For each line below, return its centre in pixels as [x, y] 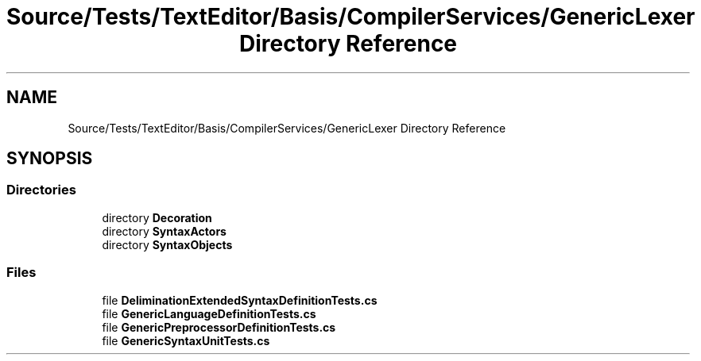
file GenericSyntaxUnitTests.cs [186, 340]
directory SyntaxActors [164, 231]
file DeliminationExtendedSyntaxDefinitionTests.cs [240, 300]
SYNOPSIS [50, 159]
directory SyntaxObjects [167, 244]
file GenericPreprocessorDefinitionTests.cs [219, 327]
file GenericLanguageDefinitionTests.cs [209, 313]
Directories [41, 190]
